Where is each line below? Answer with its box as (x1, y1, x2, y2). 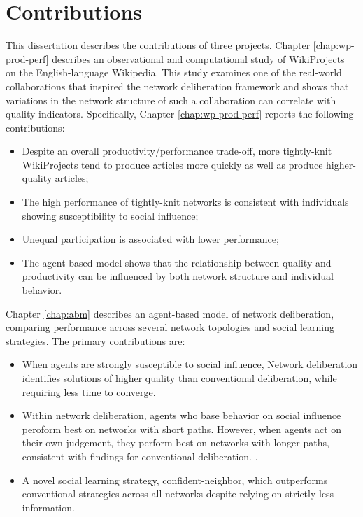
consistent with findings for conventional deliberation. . (22, 448, 258, 463)
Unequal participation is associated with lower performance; (22, 232, 279, 246)
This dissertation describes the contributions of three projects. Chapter (6, 38, 311, 52)
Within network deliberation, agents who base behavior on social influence (22, 408, 341, 423)
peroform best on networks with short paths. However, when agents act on (22, 421, 342, 436)
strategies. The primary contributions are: (6, 333, 185, 348)
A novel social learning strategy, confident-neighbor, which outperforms (22, 472, 328, 487)
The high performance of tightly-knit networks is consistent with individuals (22, 194, 349, 209)
